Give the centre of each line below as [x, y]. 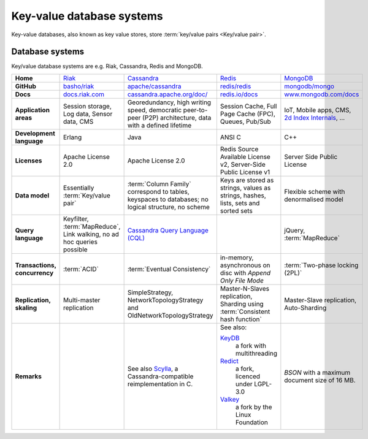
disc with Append [245, 273]
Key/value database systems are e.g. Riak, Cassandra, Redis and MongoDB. [107, 66]
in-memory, [237, 258]
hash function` [241, 319]
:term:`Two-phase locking [321, 265]
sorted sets [236, 210]
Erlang [72, 137]
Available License [245, 156]
